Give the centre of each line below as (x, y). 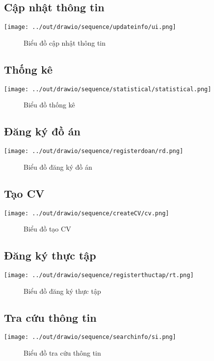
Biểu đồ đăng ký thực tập (62, 291)
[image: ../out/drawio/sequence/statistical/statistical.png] (108, 89)
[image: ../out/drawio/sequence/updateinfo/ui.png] (90, 27)
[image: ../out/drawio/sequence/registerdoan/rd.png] (94, 151)
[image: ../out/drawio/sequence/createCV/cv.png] (87, 213)
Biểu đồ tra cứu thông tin (62, 353)
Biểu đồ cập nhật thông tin (65, 42)
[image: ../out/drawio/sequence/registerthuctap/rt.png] (99, 275)
